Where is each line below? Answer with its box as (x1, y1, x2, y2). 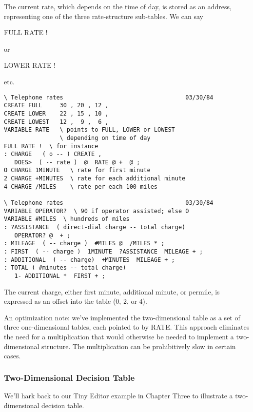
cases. (4, 351, 21, 361)
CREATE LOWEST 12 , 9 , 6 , (4, 118, 109, 125)
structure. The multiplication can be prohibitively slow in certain (41, 341, 236, 351)
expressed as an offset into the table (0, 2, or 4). (4, 296, 147, 306)
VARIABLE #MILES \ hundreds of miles (4, 216, 130, 223)
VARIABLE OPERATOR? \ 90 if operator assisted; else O (4, 207, 189, 215)
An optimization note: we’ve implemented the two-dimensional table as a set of (4, 312, 240, 322)
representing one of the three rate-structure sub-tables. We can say (4, 11, 203, 21)
